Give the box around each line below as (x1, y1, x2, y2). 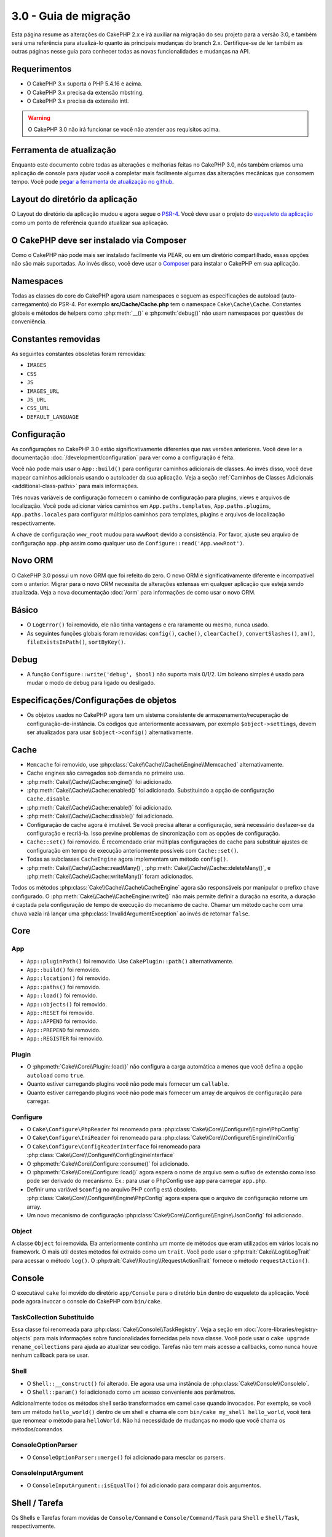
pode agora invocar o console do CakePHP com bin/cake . (11, 1298, 162, 1305)
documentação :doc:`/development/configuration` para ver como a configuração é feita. (11, 454, 235, 461)
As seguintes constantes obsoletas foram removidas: (11, 350, 146, 358)
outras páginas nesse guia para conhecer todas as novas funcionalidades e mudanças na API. (11, 48, 250, 55)
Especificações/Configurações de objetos (11, 695, 177, 706)
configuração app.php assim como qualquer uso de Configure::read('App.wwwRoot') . (11, 539, 245, 547)
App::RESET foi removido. (26, 1009, 95, 1017)
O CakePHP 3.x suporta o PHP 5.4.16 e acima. (26, 80, 143, 87)
